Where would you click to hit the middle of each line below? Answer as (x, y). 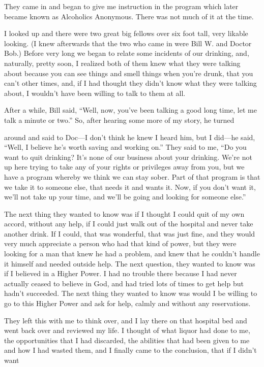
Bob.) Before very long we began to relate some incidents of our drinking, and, (127, 53)
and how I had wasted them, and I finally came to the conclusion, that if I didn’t (130, 350)
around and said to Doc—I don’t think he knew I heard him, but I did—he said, (130, 137)
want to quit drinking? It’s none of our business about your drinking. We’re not (128, 157)
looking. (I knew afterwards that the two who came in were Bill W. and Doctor (128, 43)
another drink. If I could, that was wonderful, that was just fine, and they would (130, 233)
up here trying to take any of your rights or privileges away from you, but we (124, 167)
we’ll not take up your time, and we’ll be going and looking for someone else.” (125, 197)
